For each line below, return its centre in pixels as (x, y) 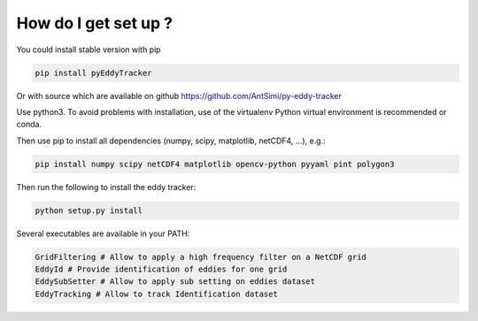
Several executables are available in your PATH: (103, 233)
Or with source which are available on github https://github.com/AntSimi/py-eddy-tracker (179, 96)
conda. (29, 125)
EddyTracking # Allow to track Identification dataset (156, 294)
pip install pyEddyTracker (93, 73)
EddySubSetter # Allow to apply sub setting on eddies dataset (175, 282)
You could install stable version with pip (89, 50)
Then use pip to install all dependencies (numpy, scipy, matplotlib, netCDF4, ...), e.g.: (171, 141)
